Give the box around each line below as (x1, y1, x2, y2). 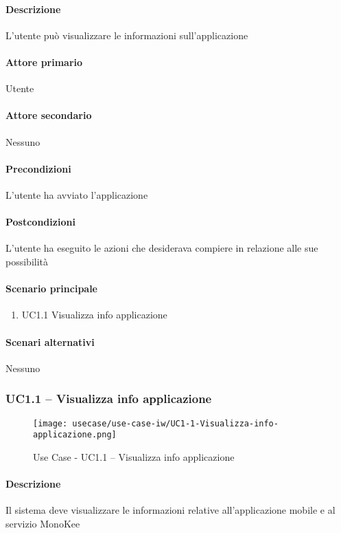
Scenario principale (5, 281, 97, 296)
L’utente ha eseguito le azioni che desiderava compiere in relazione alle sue (5, 241, 318, 255)
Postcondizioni (5, 215, 75, 229)
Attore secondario (5, 108, 92, 122)
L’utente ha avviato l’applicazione (5, 187, 148, 202)
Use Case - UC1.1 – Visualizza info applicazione (33, 449, 235, 464)
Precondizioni (5, 161, 71, 175)
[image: (33, 418, 68, 428)
